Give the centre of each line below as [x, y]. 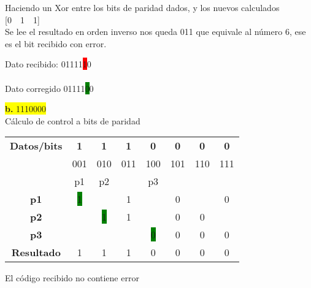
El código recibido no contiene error [72, 278]
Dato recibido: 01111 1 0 [48, 64]
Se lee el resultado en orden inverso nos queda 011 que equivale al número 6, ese [155, 32]
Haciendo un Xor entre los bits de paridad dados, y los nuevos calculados [142, 7]
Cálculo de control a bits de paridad [73, 120]
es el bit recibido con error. [56, 43]
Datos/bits [36, 146]
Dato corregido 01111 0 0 [49, 88]
